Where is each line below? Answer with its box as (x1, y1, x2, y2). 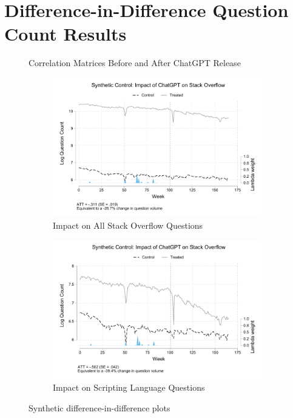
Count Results (4, 21, 127, 46)
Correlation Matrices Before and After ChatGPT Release (29, 56, 241, 69)
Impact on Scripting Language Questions (53, 381, 205, 394)
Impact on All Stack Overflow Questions (53, 218, 203, 231)
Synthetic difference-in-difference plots (29, 401, 170, 414)
